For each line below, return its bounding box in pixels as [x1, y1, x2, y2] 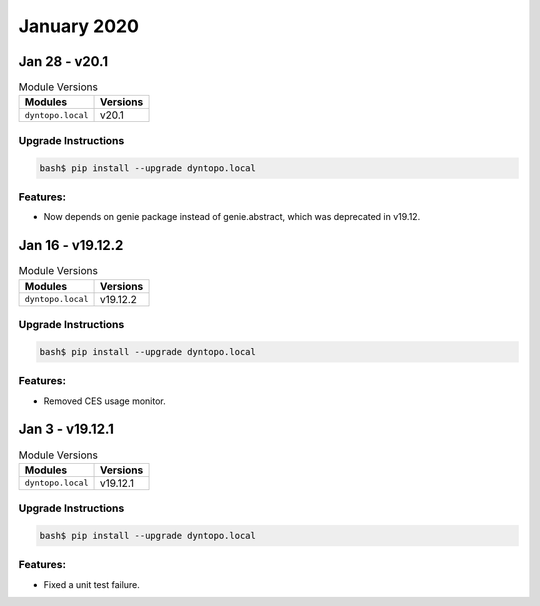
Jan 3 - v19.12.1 [18, 421, 115, 438]
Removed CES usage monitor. [43, 395, 166, 407]
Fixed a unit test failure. [43, 578, 140, 590]
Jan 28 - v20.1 [18, 53, 109, 70]
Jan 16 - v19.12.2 [18, 237, 124, 254]
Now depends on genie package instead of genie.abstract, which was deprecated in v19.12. [43, 211, 421, 223]
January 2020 [18, 15, 140, 37]
